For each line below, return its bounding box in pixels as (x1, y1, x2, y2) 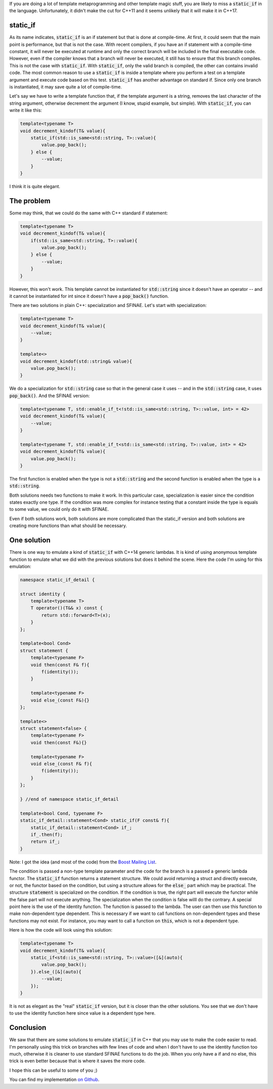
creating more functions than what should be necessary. (9, 522, 127, 529)
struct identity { (20, 591, 66, 597)
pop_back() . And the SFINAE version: (9, 393, 90, 399)
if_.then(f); (30, 832, 63, 837)
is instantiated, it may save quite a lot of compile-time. (9, 84, 122, 90)
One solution (9, 536, 51, 545)
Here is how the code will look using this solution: (9, 927, 113, 933)
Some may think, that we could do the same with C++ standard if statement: (9, 210, 168, 216)
